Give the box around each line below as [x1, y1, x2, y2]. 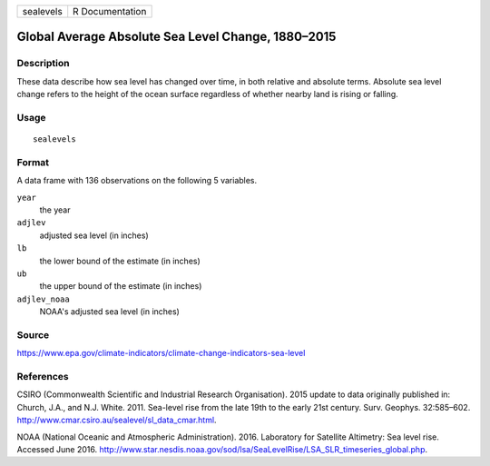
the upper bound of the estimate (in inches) [39, 281, 202, 292]
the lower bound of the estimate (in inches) [39, 255, 201, 266]
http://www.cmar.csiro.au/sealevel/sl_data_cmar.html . [16, 414, 217, 426]
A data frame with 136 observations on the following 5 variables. [16, 175, 258, 186]
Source [16, 328, 50, 341]
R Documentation [73, 5, 147, 17]
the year [39, 204, 71, 215]
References [16, 371, 69, 383]
